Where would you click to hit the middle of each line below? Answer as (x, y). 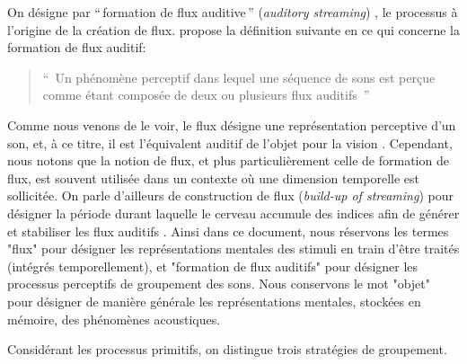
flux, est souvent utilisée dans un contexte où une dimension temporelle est (213, 178)
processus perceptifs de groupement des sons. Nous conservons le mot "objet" (219, 284)
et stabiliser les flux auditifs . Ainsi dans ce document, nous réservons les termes (228, 231)
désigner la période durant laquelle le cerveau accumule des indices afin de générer (233, 213)
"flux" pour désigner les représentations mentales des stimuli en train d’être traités (233, 249)
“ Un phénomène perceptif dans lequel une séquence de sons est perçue (239, 77)
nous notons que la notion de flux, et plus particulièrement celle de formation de (228, 160)
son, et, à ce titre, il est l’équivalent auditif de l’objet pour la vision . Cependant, (230, 142)
